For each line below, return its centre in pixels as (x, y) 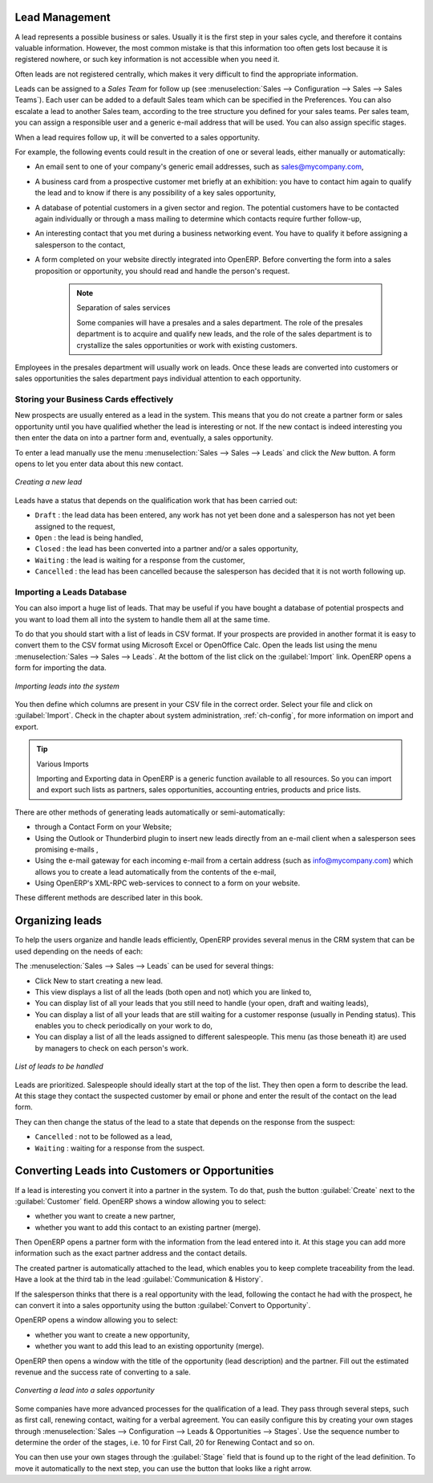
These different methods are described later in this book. (109, 898)
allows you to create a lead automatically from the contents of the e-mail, (156, 872)
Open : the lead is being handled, (89, 537)
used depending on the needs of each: (79, 951)
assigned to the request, (75, 526)
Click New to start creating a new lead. (99, 981)
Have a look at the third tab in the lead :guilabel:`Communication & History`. (139, 1279)
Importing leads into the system (67, 686)
